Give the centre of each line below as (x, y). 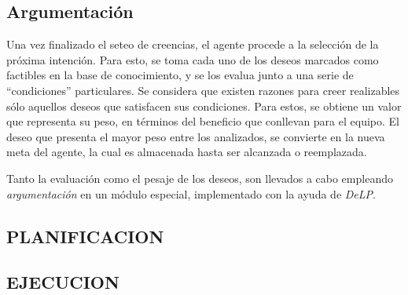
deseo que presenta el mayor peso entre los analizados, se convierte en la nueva (196, 136)
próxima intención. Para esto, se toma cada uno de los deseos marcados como (193, 59)
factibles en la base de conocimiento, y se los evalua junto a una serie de (180, 75)
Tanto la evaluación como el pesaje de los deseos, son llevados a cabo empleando (200, 178)
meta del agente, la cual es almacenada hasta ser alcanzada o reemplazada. (187, 152)
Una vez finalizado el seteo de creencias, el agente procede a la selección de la (193, 44)
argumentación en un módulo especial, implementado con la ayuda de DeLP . (191, 193)
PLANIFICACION (85, 236)
